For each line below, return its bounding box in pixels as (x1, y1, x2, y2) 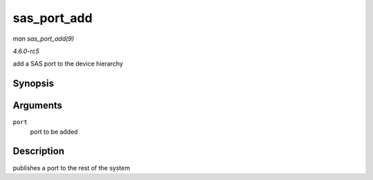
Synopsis (12, 78, 55, 90)
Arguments (12, 100, 63, 112)
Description (12, 146, 65, 157)
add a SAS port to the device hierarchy (12, 59, 124, 68)
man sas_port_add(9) (12, 34, 75, 43)
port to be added (30, 128, 79, 136)
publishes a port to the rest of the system (12, 163, 131, 172)
